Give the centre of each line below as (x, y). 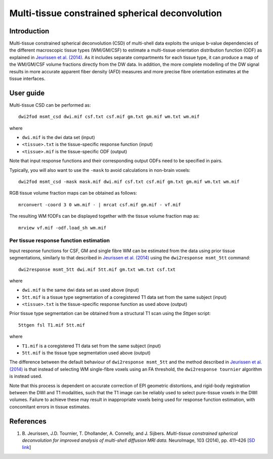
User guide (27, 93)
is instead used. (26, 376)
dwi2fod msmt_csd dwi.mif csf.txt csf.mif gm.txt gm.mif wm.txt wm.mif (109, 117)
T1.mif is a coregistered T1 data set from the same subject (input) (92, 346)
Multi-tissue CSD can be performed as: (50, 105)
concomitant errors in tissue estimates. (50, 406)
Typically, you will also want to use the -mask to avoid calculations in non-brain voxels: (100, 170)
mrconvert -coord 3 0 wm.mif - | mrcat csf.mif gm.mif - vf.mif (100, 204)
